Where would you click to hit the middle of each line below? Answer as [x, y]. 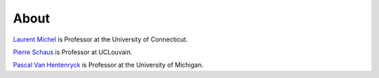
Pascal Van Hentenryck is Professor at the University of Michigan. [108, 65]
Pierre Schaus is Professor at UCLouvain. [73, 52]
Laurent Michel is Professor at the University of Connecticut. [100, 39]
